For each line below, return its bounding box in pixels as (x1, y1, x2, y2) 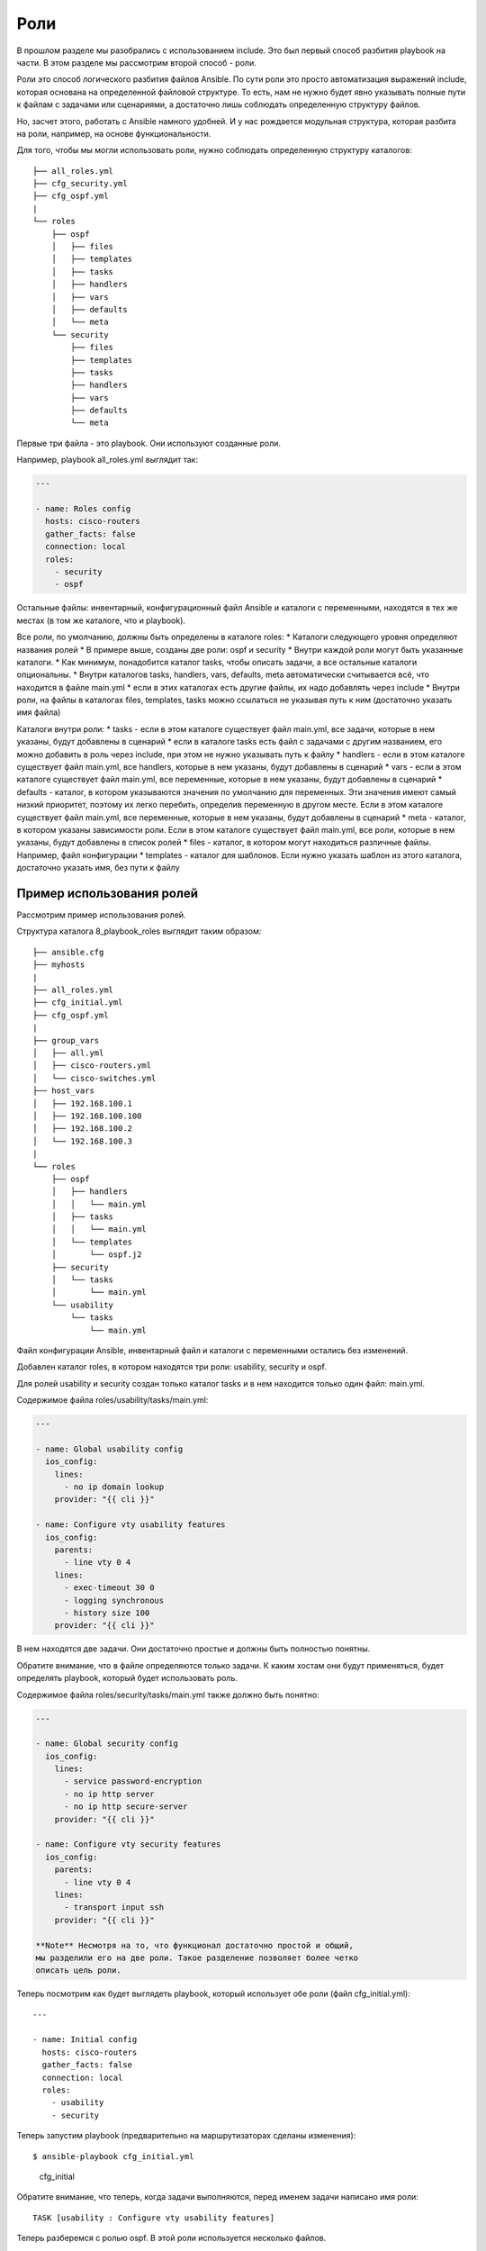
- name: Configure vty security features (35, 1840, 221, 1849)
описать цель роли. (35, 1966, 121, 1975)
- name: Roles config (35, 504, 131, 514)
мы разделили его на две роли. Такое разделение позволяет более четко (35, 1952, 359, 1963)
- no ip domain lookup (64, 1482, 165, 1492)
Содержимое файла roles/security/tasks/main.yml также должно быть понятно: (16, 1689, 319, 1700)
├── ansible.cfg (32, 946, 104, 957)
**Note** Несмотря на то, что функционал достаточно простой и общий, (35, 1940, 355, 1950)
